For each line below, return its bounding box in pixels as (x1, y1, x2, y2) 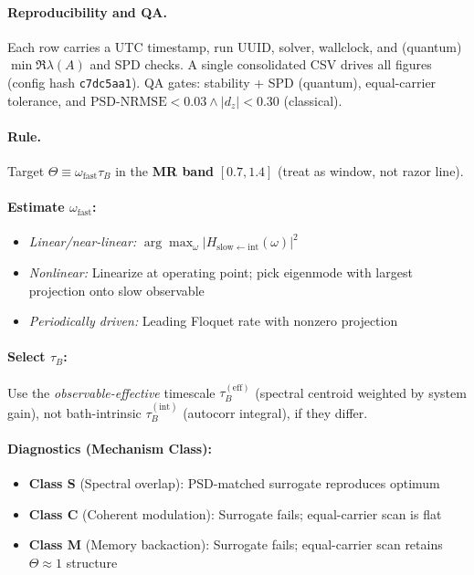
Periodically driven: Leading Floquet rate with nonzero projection (28, 311, 398, 330)
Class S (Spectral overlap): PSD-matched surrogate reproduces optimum (28, 474, 440, 493)
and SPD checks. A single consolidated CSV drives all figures (90, 55, 432, 74)
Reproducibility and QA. (7, 2, 167, 21)
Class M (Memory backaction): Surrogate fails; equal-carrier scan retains (28, 535, 443, 554)
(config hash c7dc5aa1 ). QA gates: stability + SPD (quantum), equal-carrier (7, 72, 437, 91)
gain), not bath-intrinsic (7, 402, 142, 422)
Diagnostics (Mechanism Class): (7, 439, 212, 457)
